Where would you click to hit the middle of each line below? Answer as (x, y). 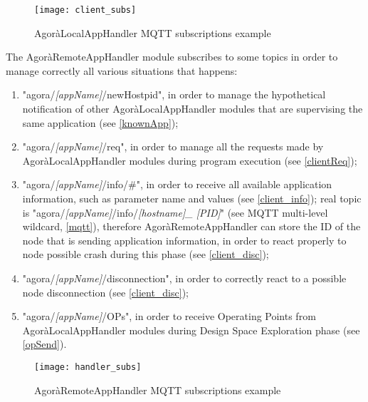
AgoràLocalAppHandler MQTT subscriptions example (153, 32)
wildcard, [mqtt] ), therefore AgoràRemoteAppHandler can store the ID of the (191, 226)
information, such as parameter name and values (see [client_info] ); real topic (192, 198)
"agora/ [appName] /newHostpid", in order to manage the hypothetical (174, 94)
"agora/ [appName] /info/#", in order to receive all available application (177, 184)
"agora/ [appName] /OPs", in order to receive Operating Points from (169, 316)
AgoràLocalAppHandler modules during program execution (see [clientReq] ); (190, 160)
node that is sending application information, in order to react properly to (184, 240)
